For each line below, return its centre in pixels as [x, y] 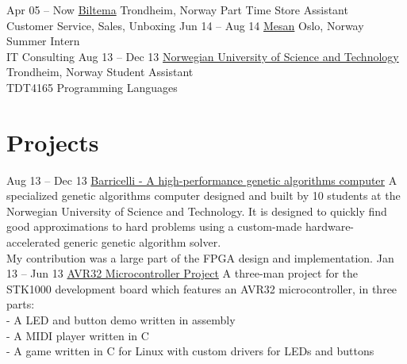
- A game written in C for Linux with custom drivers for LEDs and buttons [190, 351]
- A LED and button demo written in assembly [121, 320]
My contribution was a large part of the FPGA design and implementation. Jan [200, 257]
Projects [53, 142]
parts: [21, 304]
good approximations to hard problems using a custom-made [154, 226]
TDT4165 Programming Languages [92, 87]
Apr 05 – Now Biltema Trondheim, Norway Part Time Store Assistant [177, 10]
